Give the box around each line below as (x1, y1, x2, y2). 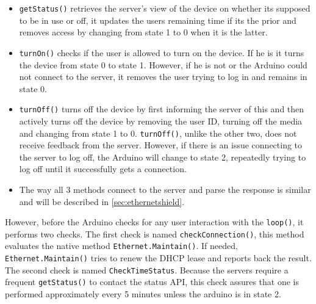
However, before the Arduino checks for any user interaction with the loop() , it (5, 215, 304, 228)
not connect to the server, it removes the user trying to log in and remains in (19, 70, 307, 83)
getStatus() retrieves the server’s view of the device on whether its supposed (19, 2, 311, 14)
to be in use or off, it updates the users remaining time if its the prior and (19, 13, 296, 26)
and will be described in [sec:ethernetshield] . (19, 195, 185, 208)
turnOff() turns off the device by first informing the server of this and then (19, 103, 304, 115)
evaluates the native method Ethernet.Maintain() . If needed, (5, 239, 238, 252)
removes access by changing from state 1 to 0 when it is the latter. (19, 26, 268, 38)
